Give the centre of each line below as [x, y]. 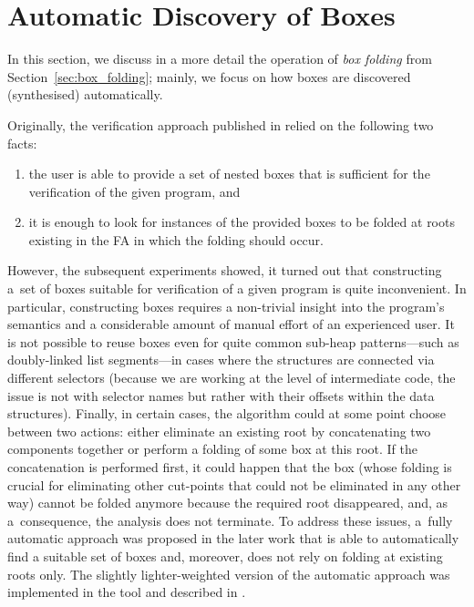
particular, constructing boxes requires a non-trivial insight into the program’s [226, 306]
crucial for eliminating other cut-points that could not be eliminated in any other [234, 484]
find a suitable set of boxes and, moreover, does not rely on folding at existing [225, 556]
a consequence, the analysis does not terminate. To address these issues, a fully [230, 520]
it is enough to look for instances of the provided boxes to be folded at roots [242, 222]
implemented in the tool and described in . [127, 592]
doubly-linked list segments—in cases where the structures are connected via [221, 360]
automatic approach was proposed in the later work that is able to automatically [233, 538]
